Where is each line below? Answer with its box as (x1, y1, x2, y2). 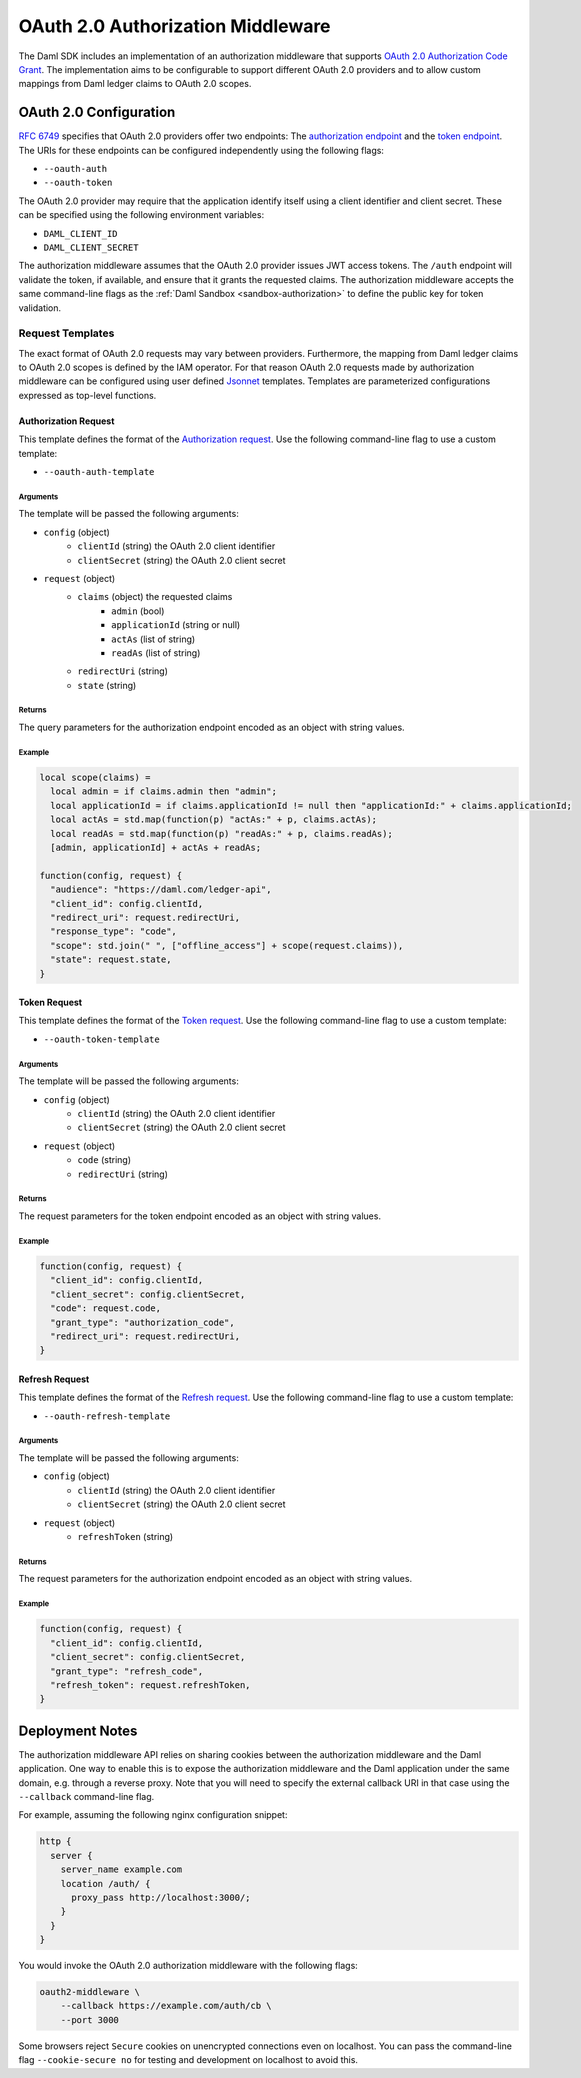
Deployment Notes (18, 1722, 138, 1739)
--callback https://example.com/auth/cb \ (60, 2000, 272, 2012)
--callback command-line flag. (18, 1790, 155, 1802)
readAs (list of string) (111, 646, 201, 659)
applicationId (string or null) (111, 619, 241, 631)
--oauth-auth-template (43, 466, 155, 478)
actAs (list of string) (111, 633, 196, 645)
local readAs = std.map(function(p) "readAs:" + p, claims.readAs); (50, 828, 394, 839)
